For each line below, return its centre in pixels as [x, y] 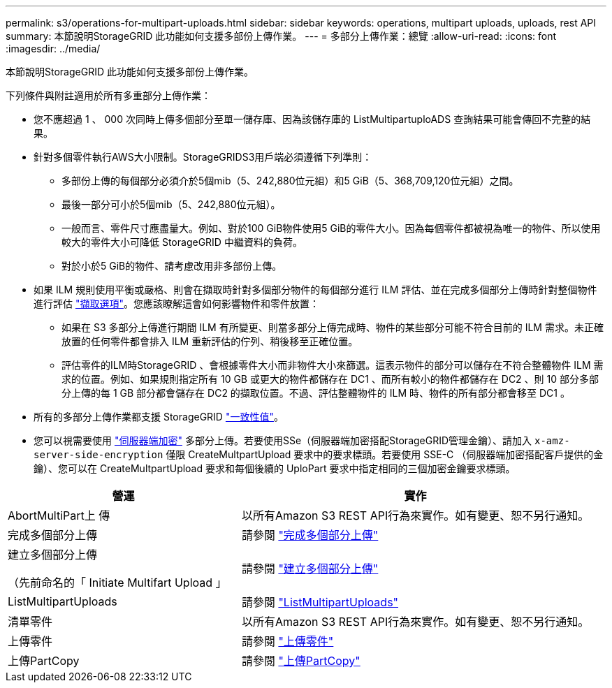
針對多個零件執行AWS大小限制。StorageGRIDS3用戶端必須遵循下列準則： [203, 157]
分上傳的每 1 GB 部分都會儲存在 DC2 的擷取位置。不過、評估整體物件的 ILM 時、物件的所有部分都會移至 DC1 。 [316, 393]
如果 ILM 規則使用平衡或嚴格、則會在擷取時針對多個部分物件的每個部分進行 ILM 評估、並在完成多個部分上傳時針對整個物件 [315, 290]
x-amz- [552, 441]
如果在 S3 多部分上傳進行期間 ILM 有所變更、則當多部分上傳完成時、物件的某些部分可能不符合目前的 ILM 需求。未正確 [333, 327]
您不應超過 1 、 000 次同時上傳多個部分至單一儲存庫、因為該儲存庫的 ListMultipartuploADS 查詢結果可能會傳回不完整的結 [312, 119]
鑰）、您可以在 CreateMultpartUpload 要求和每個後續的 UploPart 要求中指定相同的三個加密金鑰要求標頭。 [275, 468]
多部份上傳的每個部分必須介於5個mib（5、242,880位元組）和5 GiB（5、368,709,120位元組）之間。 [290, 181]
